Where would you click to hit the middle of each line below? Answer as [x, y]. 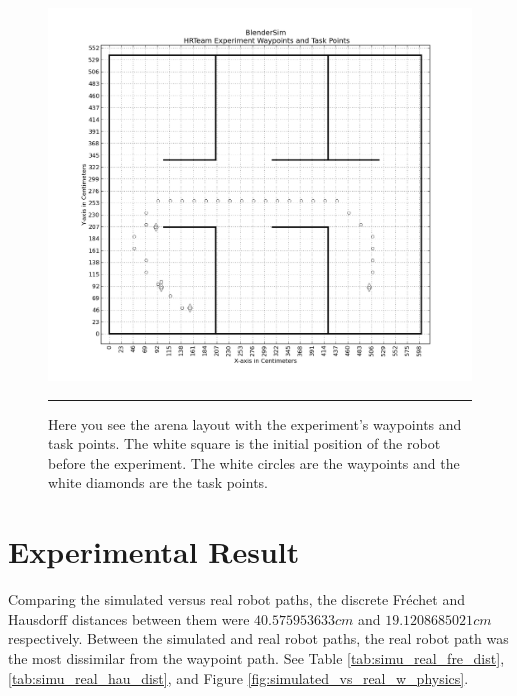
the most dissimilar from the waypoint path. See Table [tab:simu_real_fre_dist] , [256, 657]
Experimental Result [154, 551]
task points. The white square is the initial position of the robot [244, 443]
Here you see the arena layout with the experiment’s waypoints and [255, 423]
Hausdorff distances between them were [129, 618]
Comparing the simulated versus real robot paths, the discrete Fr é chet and [236, 599]
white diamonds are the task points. [158, 482]
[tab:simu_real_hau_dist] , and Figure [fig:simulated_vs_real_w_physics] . [238, 677]
